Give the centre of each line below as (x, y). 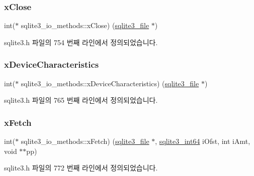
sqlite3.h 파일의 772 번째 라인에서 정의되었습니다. (81, 168)
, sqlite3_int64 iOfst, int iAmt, (203, 141)
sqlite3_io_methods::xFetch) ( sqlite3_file (85, 141)
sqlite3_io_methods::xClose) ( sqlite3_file (85, 25)
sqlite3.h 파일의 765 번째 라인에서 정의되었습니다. (81, 100)
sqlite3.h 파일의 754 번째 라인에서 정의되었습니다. (81, 42)
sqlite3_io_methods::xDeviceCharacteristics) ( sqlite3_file (110, 83)
